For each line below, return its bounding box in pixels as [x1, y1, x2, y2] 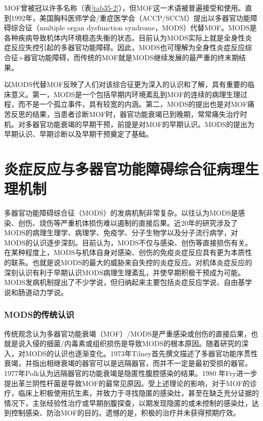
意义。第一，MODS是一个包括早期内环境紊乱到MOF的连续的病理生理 [11, 89, 241, 99]
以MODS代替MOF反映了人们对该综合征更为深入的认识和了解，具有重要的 [4, 79, 248, 90]
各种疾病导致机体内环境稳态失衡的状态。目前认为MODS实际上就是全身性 [4, 32, 245, 43]
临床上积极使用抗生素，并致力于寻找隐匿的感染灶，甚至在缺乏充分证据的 [18, 388, 259, 398]
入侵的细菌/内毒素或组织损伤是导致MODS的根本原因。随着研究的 [25, 338, 242, 349]
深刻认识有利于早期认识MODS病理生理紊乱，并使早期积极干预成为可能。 [4, 267, 245, 277]
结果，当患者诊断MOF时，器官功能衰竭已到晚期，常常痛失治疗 [32, 108, 240, 119]
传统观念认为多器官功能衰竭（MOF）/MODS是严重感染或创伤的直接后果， [4, 328, 251, 339]
